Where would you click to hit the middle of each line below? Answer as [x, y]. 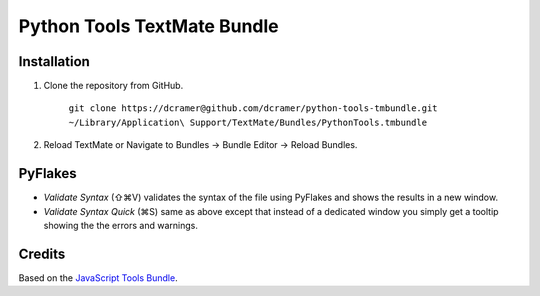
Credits [42, 253]
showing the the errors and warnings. [121, 225]
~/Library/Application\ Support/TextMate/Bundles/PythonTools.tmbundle [248, 122]
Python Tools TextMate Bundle [148, 26]
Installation [54, 61]
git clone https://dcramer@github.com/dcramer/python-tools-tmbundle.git [253, 108]
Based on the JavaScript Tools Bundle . [98, 277]
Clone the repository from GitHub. [113, 86]
